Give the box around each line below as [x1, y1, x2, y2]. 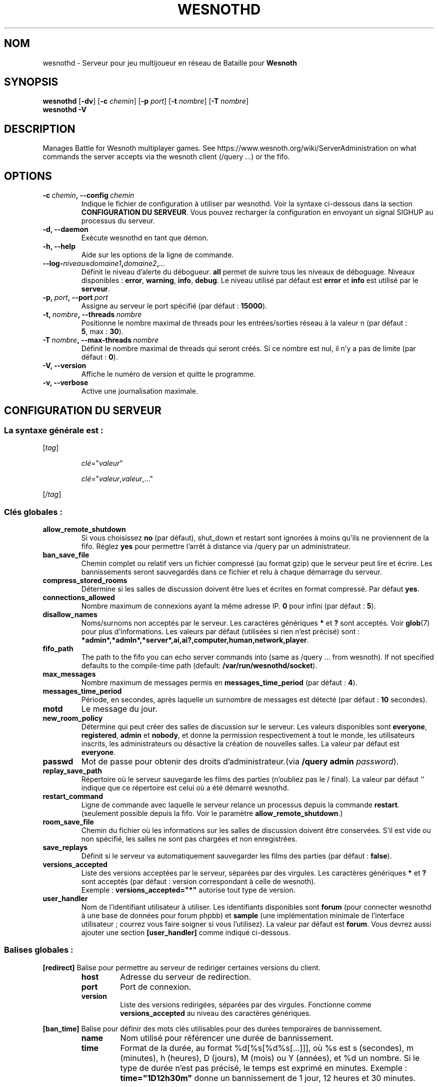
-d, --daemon [42, 225, 88, 234]
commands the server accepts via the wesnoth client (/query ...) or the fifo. [42, 152, 290, 161]
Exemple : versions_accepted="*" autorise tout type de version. [81, 886, 295, 895]
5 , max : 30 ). [81, 327, 123, 336]
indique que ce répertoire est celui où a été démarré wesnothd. [81, 783, 289, 792]
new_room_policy [42, 714, 103, 723]
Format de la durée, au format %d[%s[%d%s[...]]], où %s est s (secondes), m [120, 1042, 413, 1053]
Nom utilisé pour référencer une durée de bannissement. [120, 1032, 334, 1043]
